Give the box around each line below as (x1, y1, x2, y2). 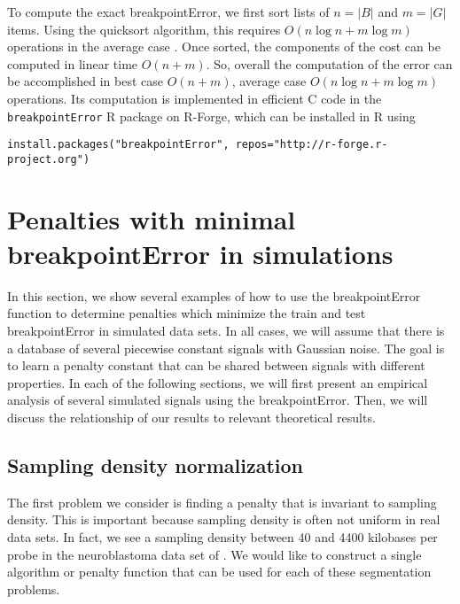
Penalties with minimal (7, 200, 296, 236)
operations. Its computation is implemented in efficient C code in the (7, 89, 382, 107)
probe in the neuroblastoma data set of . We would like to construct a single (7, 545, 422, 563)
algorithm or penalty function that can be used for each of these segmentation (7, 562, 432, 581)
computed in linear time (7, 54, 138, 73)
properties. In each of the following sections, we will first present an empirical (7, 373, 428, 391)
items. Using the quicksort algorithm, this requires (7, 19, 281, 38)
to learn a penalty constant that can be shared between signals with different (7, 356, 425, 375)
